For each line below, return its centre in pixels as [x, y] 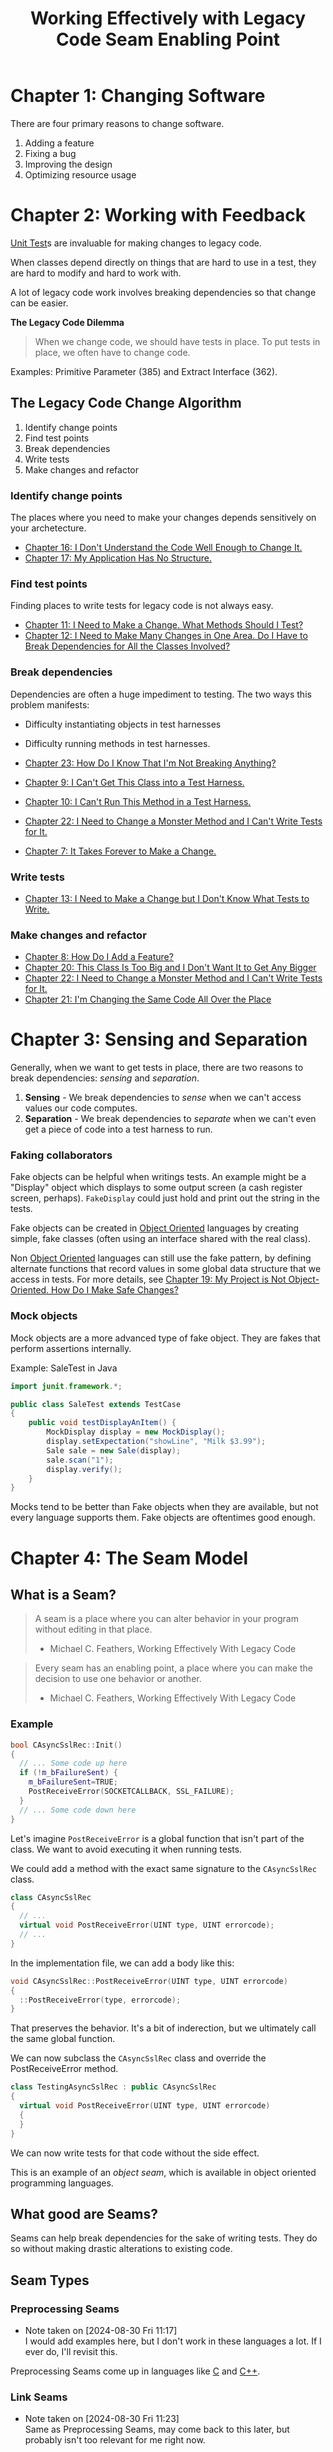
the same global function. [63, 2039]
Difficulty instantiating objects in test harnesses [123, 724]
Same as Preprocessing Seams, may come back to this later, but [157, 2429]
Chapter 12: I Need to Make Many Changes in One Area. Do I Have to [166, 636]
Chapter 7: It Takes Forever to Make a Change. [120, 851]
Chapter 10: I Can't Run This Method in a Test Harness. [138, 801]
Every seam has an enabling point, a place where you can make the [173, 1668]
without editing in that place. [93, 1629]
